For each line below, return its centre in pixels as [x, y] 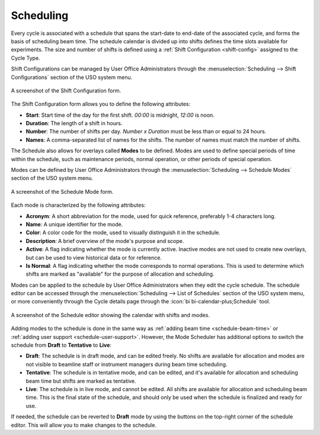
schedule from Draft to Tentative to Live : [61, 345]
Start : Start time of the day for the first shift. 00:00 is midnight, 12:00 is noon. [120, 115]
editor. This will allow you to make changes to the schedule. [84, 425]
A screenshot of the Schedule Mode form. [62, 191]
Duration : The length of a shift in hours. [74, 123]
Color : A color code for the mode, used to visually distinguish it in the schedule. [123, 233]
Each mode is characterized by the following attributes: [78, 205]
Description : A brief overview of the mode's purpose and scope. [105, 241]
